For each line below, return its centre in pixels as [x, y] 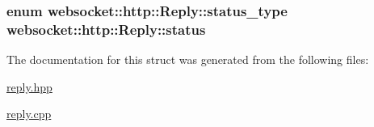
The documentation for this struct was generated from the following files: [188, 59]
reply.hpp [29, 86]
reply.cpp [29, 114]
